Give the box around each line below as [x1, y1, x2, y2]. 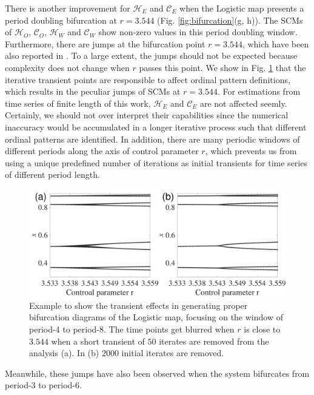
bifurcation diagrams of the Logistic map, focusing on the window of [29, 311, 283, 323]
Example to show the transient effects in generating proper [29, 299, 248, 311]
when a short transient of [51, 334, 145, 347]
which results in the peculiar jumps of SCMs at [5, 85, 181, 98]
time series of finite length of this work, [5, 96, 151, 109]
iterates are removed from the [159, 334, 269, 347]
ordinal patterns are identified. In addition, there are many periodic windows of [5, 132, 300, 145]
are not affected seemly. [199, 96, 287, 109]
